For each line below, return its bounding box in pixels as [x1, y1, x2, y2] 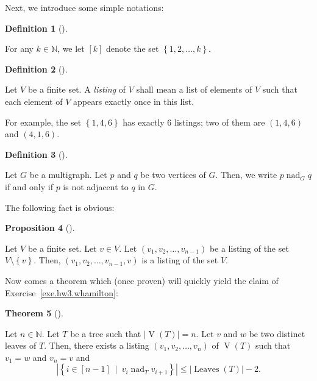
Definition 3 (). [5, 148, 68, 160]
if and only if [5, 180, 53, 193]
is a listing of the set [141, 254, 218, 266]
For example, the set [5, 115, 82, 128]
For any [5, 42, 34, 55]
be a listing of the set [209, 241, 289, 254]
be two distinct [249, 327, 305, 340]
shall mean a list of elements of [136, 83, 252, 96]
